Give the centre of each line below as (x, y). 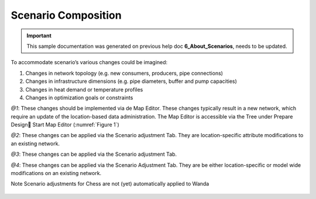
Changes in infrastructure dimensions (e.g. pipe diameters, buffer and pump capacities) (131, 81)
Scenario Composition (66, 15)
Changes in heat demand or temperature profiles (84, 89)
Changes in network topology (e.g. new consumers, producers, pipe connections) (124, 73)
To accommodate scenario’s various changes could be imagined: (89, 62)
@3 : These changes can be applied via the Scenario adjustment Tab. (94, 154)
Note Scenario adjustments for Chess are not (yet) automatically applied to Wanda (110, 184)
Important (39, 36)
